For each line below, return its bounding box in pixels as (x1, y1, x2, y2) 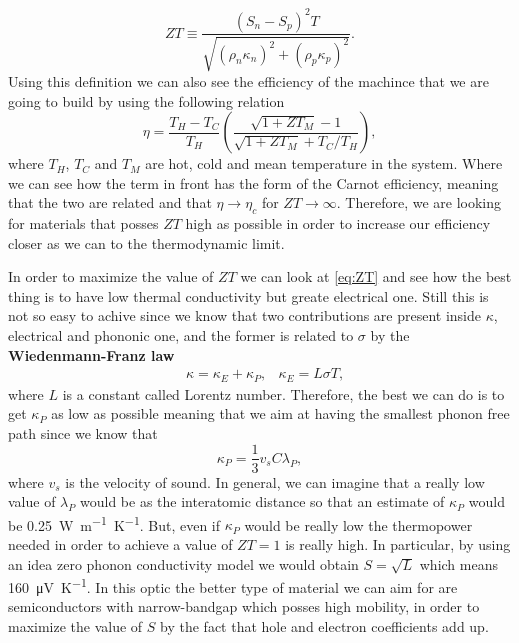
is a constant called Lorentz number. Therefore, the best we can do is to (62, 383, 505, 404)
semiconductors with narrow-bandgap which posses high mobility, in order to (8, 596, 480, 617)
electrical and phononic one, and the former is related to (8, 325, 354, 346)
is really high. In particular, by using (285, 534, 511, 555)
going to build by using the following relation (8, 90, 285, 111)
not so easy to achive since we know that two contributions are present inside (8, 305, 482, 326)
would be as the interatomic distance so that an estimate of (80, 491, 445, 512)
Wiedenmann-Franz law (8, 344, 175, 365)
